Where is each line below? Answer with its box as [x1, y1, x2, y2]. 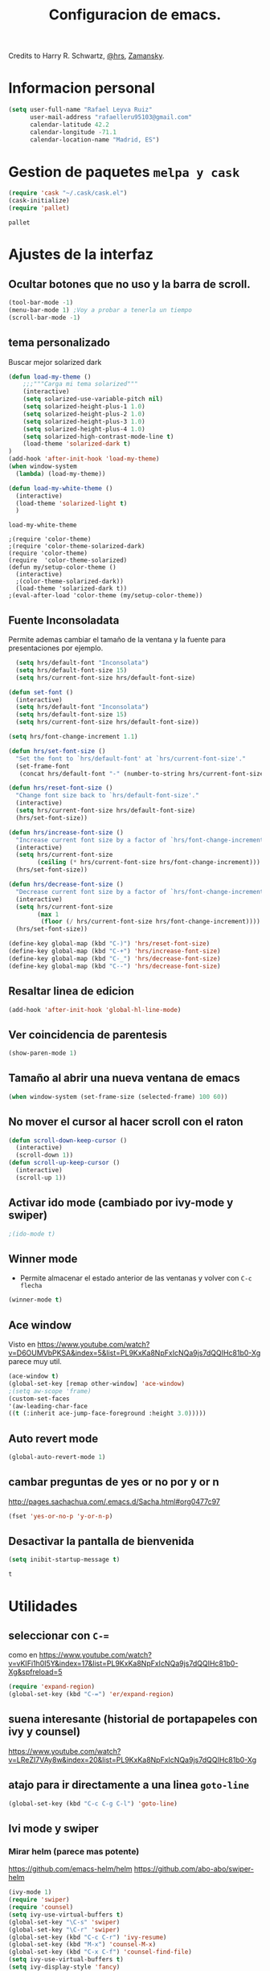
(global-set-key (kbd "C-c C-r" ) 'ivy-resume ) [8, 1933, 167, 1941]
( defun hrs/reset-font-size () [8, 784, 113, 793]
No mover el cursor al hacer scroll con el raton [8, 1115, 243, 1129]
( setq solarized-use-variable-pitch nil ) [22, 395, 163, 404]
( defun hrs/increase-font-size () [8, 828, 125, 837]
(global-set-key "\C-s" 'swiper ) [8, 1918, 121, 1926]
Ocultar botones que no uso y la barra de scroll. [8, 277, 251, 291]
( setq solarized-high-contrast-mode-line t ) [22, 432, 174, 441]
